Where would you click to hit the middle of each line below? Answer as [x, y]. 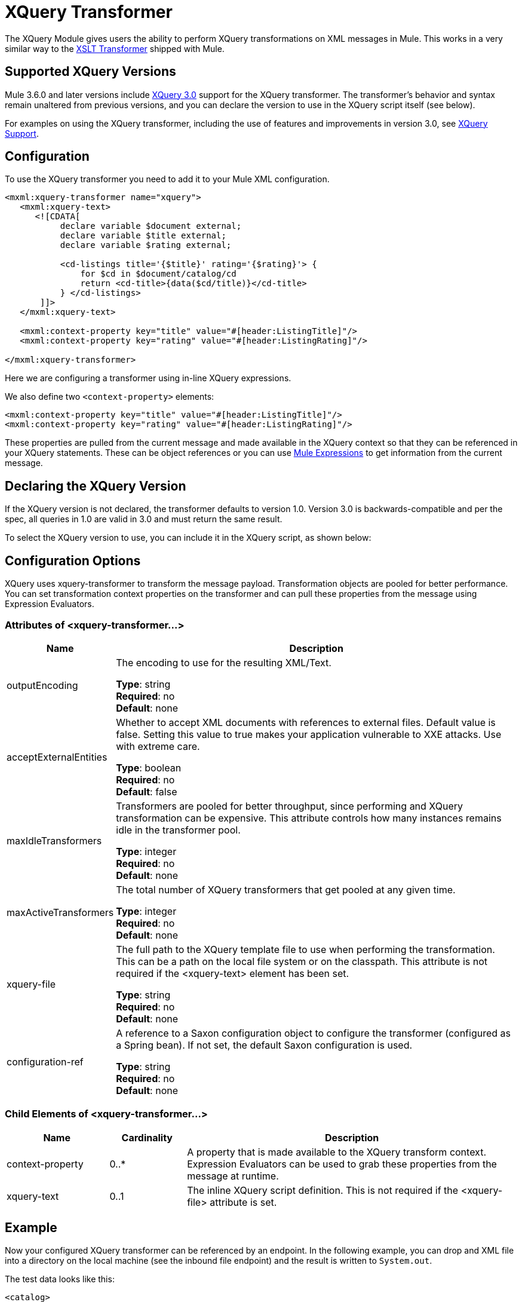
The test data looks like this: [60, 1279]
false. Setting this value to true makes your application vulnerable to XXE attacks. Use [309, 734]
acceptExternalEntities [57, 757]
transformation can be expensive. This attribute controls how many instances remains [309, 818]
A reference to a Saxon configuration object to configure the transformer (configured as [313, 1033]
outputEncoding [42, 685]
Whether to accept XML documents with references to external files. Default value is [306, 722]
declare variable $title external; [143, 236]
